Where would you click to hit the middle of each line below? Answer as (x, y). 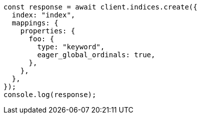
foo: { (41, 39)
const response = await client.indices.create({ (100, 7)
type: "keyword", (71, 47)
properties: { (48, 31)
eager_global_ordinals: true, (96, 55)
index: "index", (43, 15)
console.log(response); (50, 95)
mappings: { (35, 23)
